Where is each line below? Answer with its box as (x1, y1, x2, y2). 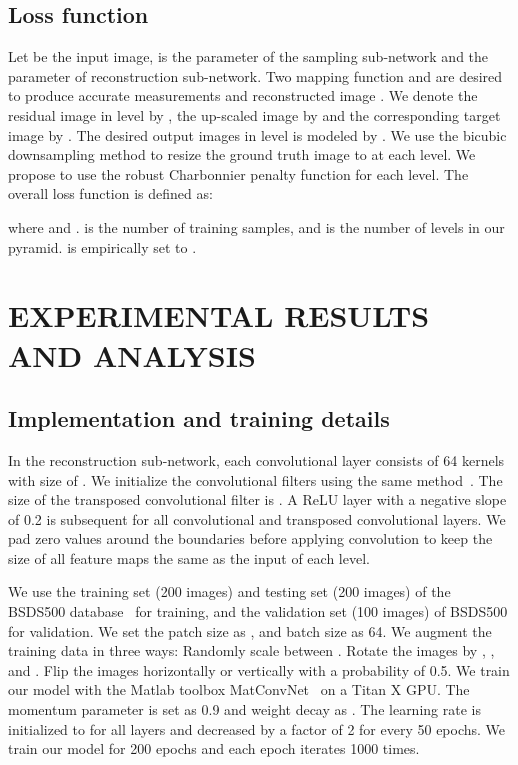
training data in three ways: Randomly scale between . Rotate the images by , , (8, 640, 495, 661)
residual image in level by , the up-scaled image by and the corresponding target (8, 104, 501, 125)
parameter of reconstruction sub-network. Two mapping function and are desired (8, 65, 503, 86)
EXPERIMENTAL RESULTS (8, 295, 430, 336)
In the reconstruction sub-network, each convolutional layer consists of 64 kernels (8, 449, 505, 470)
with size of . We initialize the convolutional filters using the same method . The (8, 469, 503, 490)
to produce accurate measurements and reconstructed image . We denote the (8, 85, 478, 106)
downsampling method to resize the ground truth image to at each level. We (8, 144, 476, 165)
